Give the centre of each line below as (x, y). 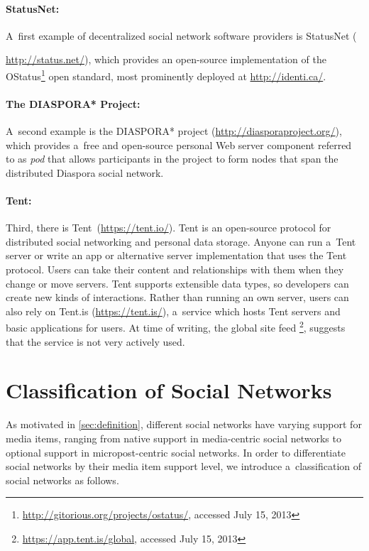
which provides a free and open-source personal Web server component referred (179, 144)
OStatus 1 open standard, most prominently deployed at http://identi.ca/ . (166, 75)
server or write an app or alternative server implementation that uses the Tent (176, 255)
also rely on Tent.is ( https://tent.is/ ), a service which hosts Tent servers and (173, 311)
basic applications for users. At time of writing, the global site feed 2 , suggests (176, 327)
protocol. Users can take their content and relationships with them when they (175, 269)
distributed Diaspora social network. (85, 172)
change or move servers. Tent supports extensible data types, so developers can (177, 283)
